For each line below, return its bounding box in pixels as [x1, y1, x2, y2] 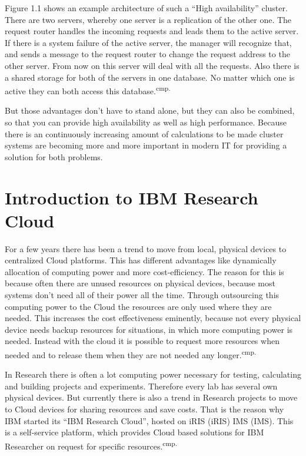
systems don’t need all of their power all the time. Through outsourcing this [5, 289, 280, 301]
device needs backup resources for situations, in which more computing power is [5, 323, 293, 335]
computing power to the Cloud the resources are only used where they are [5, 300, 272, 312]
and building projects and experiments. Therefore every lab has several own [5, 379, 278, 392]
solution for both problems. [5, 150, 103, 163]
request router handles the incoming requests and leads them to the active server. [5, 25, 299, 37]
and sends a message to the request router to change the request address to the [5, 48, 290, 60]
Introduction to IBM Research [5, 185, 258, 209]
